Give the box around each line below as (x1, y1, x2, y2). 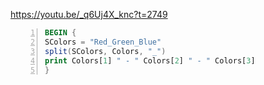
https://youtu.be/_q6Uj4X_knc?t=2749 (10, 9, 168, 20)
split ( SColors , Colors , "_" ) (44, 46, 167, 56)
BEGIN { (44, 28, 77, 38)
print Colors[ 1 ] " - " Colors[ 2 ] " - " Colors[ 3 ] (44, 55, 256, 66)
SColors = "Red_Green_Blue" (44, 37, 162, 47)
